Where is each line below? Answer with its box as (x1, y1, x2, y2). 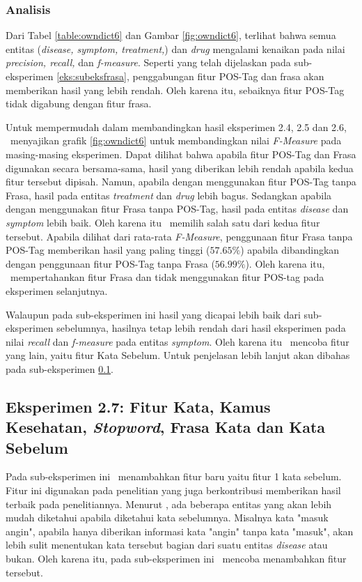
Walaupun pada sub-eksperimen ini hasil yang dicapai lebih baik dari (6, 307, 301, 321)
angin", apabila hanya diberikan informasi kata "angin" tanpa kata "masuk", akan (6, 523, 354, 538)
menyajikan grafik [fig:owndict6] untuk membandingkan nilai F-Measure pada (10, 133, 342, 148)
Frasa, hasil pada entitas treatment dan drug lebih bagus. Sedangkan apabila (6, 187, 332, 202)
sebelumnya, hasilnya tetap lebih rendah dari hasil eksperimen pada (56, 321, 346, 335)
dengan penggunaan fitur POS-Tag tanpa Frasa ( (6, 256, 215, 270)
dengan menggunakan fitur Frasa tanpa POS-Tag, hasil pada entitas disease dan (6, 201, 349, 216)
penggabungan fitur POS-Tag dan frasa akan (132, 69, 324, 83)
